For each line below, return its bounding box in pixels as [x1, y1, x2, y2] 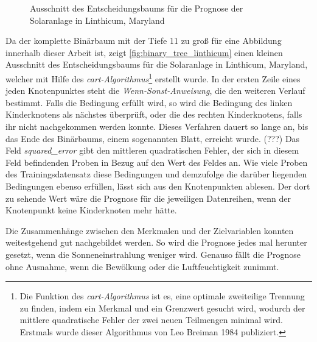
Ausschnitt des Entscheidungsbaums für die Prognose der [30, 2, 243, 14]
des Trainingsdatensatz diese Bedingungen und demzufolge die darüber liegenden [5, 168, 307, 180]
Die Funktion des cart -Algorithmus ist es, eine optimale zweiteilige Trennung [19, 290, 305, 302]
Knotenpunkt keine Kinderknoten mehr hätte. [5, 204, 177, 216]
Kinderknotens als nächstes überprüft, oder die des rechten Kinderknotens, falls [5, 108, 302, 121]
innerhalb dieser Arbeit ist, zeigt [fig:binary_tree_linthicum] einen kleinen [5, 46, 283, 59]
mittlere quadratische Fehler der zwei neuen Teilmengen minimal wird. [19, 313, 283, 326]
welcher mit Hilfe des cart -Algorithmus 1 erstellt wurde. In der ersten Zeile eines [5, 70, 301, 85]
